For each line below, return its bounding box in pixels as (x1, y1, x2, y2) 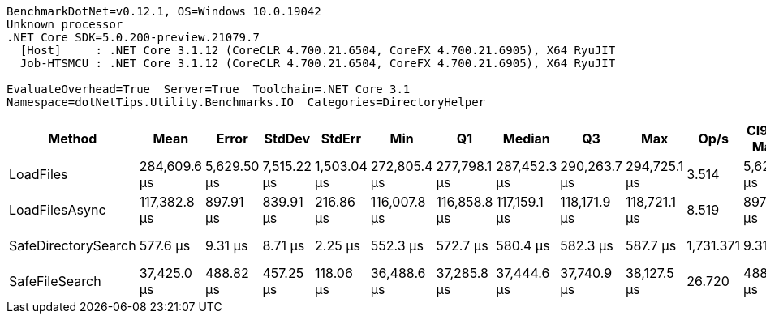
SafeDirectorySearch (9, 237, 136, 254)
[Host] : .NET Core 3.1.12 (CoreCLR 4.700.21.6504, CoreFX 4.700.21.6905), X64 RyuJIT (19, 44, 616, 57)
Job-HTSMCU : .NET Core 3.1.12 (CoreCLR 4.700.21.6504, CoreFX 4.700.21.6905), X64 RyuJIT (19, 57, 616, 70)
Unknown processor (6, 18, 123, 31)
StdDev (264, 130, 311, 147)
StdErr (321, 130, 361, 147)
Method (48, 130, 97, 147)
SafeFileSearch (9, 273, 101, 289)
